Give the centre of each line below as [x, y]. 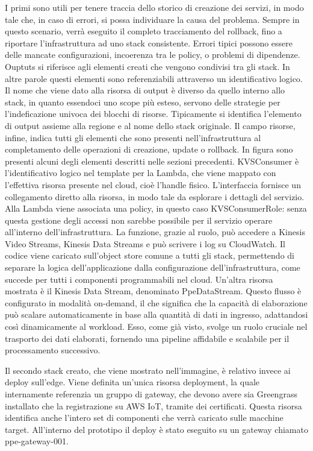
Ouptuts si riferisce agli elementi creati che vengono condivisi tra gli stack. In [147, 66]
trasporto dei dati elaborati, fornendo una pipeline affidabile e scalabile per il [147, 338]
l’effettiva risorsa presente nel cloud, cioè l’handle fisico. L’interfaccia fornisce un [153, 184]
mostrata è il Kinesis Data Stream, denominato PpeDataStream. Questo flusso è [153, 291]
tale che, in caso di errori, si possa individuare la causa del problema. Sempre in [152, 19]
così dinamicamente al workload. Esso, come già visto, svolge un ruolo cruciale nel [156, 326]
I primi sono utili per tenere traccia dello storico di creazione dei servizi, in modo [154, 7]
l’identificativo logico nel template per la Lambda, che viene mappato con [141, 173]
